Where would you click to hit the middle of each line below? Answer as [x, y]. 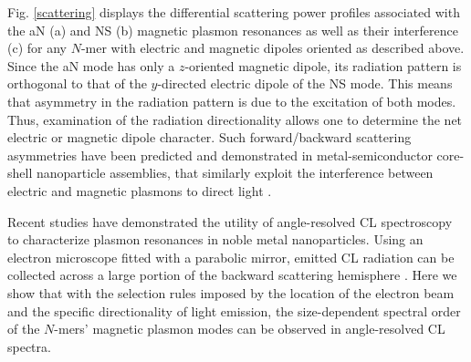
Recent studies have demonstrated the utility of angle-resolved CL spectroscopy [230, 221]
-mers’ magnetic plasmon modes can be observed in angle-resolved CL [250, 329]
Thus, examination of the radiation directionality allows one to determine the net [235, 119]
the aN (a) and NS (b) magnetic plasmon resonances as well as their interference [233, 30]
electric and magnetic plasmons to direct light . [140, 190]
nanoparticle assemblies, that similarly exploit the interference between [235, 173]
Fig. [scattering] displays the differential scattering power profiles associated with [234, 12]
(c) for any [37, 48]
